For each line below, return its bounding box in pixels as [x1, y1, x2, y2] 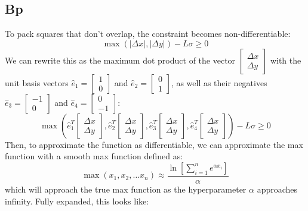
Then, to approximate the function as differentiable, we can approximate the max [5, 138, 303, 150]
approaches [257, 183, 298, 196]
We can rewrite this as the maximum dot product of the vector [5, 53, 236, 66]
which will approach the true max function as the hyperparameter [5, 183, 247, 196]
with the [270, 53, 301, 66]
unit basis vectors [5, 76, 69, 89]
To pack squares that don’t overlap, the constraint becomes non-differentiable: [5, 27, 291, 40]
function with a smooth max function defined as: [5, 150, 183, 162]
